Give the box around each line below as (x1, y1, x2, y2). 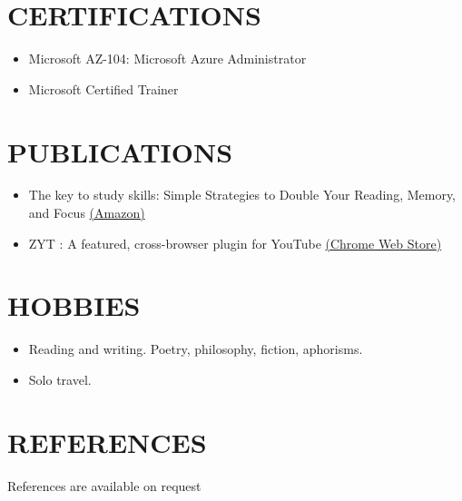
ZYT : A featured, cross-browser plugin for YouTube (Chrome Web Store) (28, 233, 442, 252)
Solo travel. (28, 369, 92, 388)
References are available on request (7, 476, 202, 495)
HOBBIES (7, 287, 141, 324)
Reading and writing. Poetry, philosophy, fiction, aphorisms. (28, 339, 363, 359)
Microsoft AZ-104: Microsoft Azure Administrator (28, 49, 307, 68)
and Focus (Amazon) (28, 203, 145, 222)
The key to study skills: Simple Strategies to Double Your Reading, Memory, (28, 185, 457, 204)
